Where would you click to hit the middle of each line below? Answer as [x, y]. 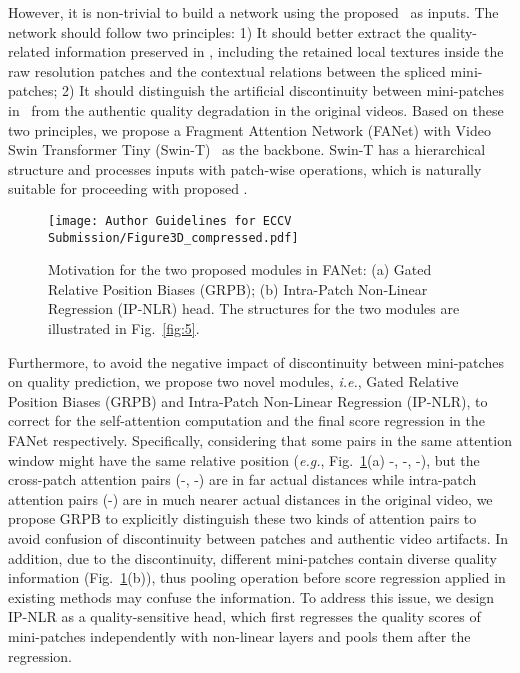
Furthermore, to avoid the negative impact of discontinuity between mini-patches [256, 361]
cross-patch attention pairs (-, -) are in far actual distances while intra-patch [242, 479]
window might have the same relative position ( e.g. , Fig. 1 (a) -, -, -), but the [244, 459]
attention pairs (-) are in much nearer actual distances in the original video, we [250, 498]
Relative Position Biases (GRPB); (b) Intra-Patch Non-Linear [238, 288]
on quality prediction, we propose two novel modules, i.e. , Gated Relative [233, 381]
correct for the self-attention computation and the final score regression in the [246, 420]
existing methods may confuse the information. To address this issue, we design [251, 596]
